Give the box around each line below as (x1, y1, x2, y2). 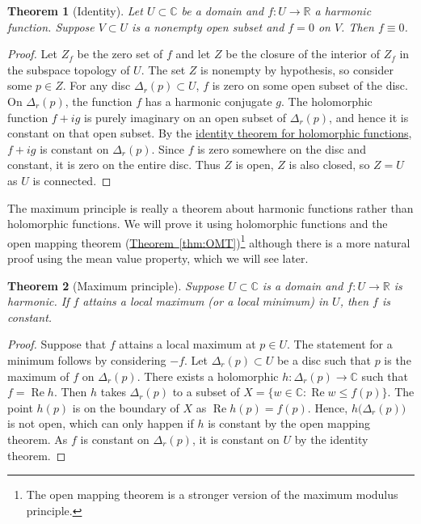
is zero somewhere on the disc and (197, 140, 366, 157)
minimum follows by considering (7, 351, 166, 368)
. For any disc (62, 77, 131, 94)
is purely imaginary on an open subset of (84, 108, 287, 125)
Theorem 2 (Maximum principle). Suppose (7, 277, 225, 294)
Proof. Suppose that (7, 336, 107, 353)
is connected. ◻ (32, 171, 112, 188)
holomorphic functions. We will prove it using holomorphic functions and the (7, 215, 388, 232)
